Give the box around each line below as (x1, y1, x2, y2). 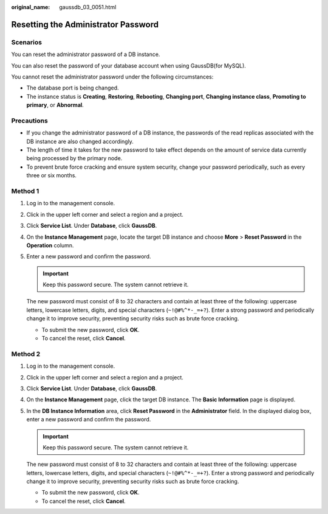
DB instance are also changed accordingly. (26, 138, 134, 145)
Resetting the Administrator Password (11, 19, 159, 30)
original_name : (11, 4, 50, 10)
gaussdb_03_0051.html (59, 4, 117, 10)
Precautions (11, 116, 48, 125)
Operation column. (26, 241, 74, 249)
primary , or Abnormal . (26, 101, 84, 109)
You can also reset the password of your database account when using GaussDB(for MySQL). (11, 62, 246, 69)
